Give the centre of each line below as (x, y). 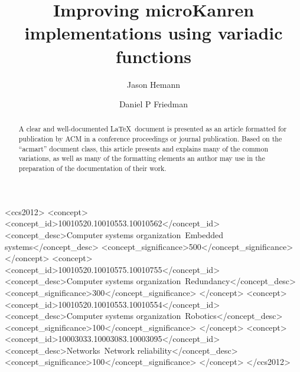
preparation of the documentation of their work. (92, 168)
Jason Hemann (154, 84)
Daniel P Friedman (154, 104)
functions (154, 56)
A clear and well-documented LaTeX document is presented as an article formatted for (153, 129)
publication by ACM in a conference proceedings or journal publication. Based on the (150, 139)
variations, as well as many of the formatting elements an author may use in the (142, 158)
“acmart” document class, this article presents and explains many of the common (144, 148)
